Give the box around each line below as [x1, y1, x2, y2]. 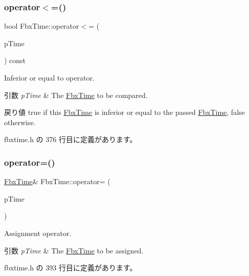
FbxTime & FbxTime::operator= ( [4, 176, 110, 187]
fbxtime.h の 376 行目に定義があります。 [4, 134, 137, 145]
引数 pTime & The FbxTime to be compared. [4, 89, 148, 100]
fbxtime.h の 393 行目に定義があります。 [4, 262, 137, 273]
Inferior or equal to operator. [4, 72, 95, 83]
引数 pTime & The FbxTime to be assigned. [4, 245, 144, 255]
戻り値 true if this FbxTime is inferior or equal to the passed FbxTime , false [4, 107, 245, 117]
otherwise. [4, 116, 36, 127]
